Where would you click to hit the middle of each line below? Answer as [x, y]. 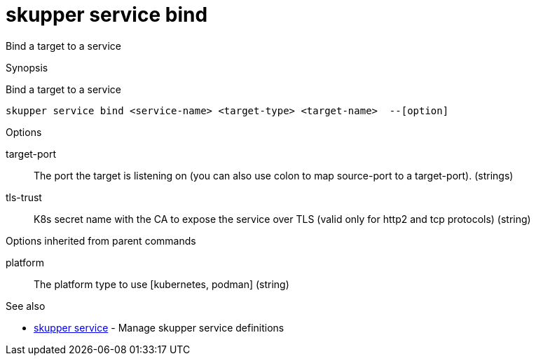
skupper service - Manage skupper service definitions [159, 327]
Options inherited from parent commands [101, 240]
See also [26, 306]
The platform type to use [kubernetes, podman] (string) [162, 284]
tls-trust [24, 197]
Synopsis [27, 67]
